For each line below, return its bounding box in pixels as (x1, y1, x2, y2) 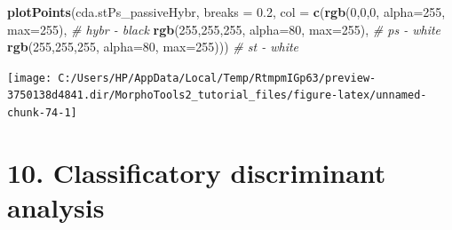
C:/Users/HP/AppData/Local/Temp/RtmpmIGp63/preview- (58, 71, 377, 84)
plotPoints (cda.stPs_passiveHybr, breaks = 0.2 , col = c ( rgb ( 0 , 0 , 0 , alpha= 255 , (7, 3, 446, 20)
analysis (7, 189, 105, 226)
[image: (7, 71, 52, 84)
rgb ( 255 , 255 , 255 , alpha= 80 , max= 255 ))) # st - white (7, 37, 299, 56)
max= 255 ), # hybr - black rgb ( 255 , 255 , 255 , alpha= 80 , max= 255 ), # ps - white (7, 20, 441, 38)
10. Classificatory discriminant (7, 154, 386, 190)
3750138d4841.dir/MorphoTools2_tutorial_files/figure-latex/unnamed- (7, 89, 427, 102)
